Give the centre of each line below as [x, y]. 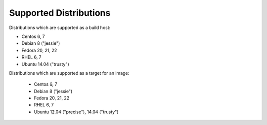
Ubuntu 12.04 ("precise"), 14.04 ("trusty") [76, 112]
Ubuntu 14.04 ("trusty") [45, 64]
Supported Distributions [60, 13]
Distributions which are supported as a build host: [60, 28]
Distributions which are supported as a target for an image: [69, 73]
